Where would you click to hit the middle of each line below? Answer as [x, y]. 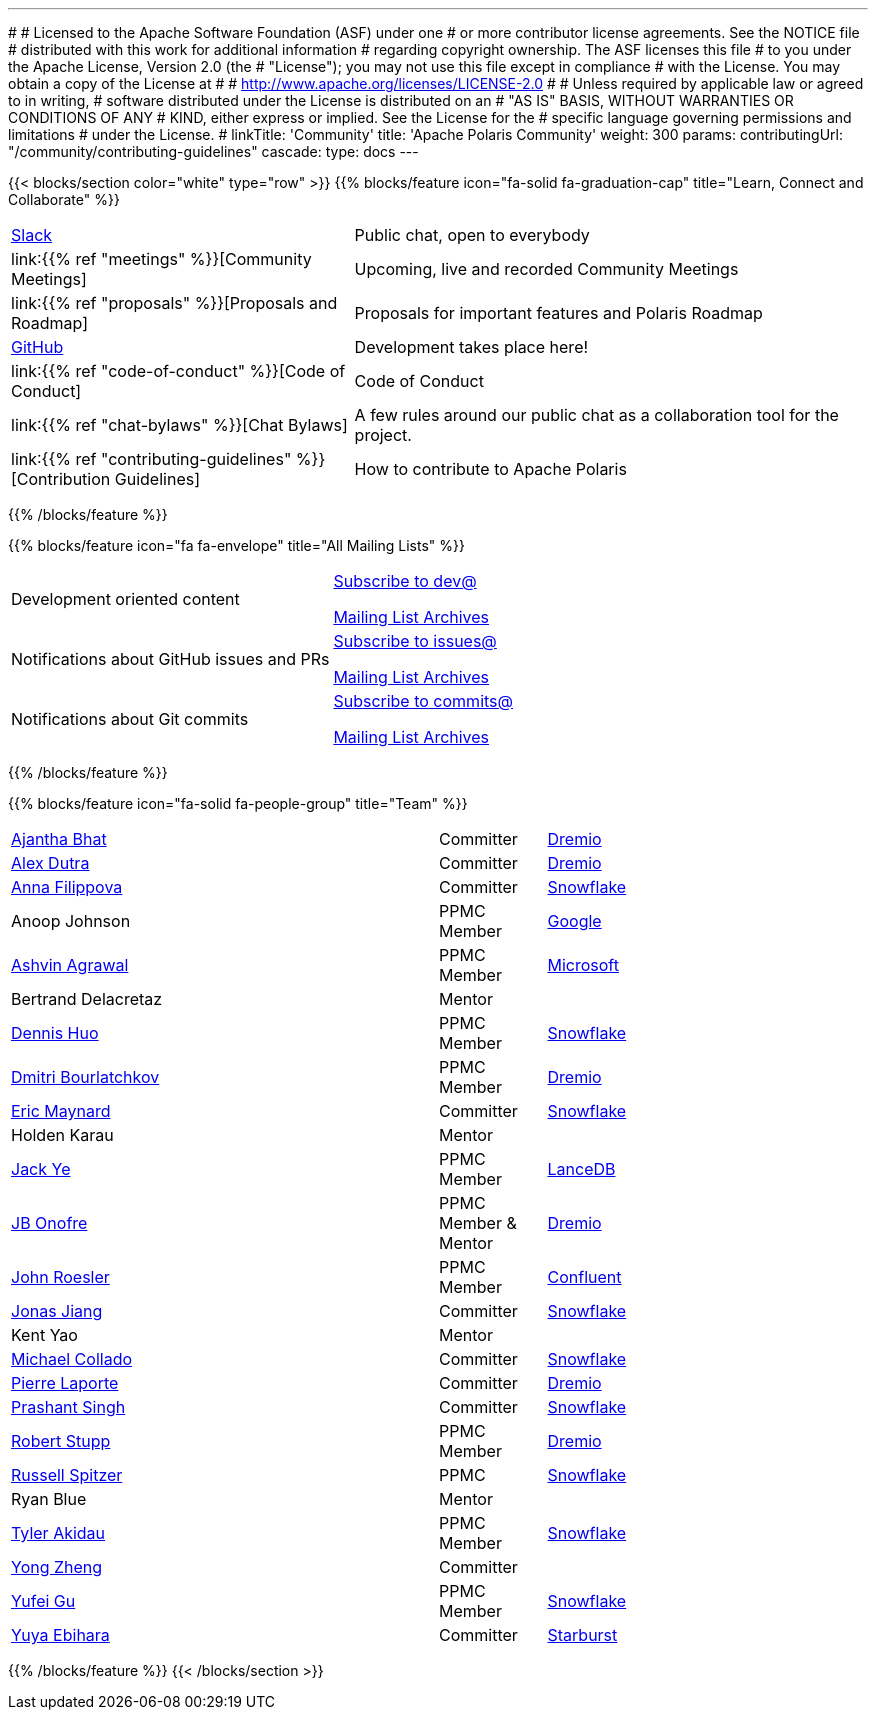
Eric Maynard [61, 1111]
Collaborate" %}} [64, 199]
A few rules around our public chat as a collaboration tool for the [596, 415]
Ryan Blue [49, 1499]
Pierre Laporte [65, 1383]
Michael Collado [72, 1359]
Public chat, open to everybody [472, 235]
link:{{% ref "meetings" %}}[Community [161, 259]
